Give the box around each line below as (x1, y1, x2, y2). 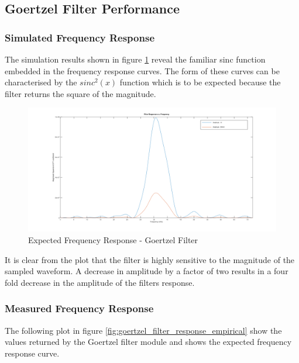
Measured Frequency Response (5, 301, 154, 316)
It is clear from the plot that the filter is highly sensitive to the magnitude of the (5, 253, 295, 265)
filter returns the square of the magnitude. (5, 87, 156, 99)
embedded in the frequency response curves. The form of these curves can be (5, 64, 280, 77)
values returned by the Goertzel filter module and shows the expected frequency (5, 336, 292, 348)
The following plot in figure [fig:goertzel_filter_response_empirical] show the (5, 324, 282, 336)
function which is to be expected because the (119, 76, 281, 88)
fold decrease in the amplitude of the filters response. (5, 276, 195, 288)
